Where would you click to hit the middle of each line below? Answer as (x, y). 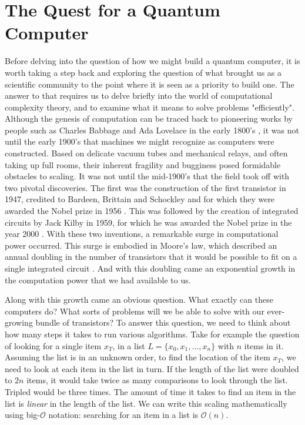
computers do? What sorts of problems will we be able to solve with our (135, 311)
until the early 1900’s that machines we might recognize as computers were (140, 141)
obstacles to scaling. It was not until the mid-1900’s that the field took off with (147, 176)
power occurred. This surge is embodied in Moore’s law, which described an (141, 245)
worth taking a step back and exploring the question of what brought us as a (143, 72)
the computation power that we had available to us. (98, 280)
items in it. (264, 345)
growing (19, 322)
